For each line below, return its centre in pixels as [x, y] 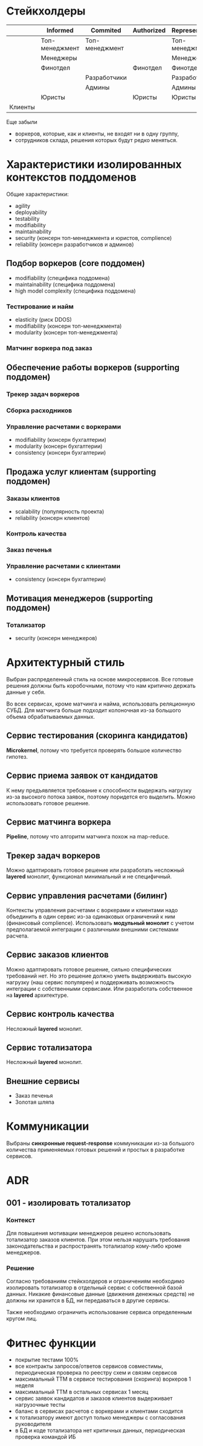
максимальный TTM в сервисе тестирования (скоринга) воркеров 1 [103, 1379]
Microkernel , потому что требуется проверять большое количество [94, 750]
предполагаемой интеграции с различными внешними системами [92, 929]
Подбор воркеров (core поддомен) [76, 263]
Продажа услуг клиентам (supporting [81, 472]
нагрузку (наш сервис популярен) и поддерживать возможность [90, 982]
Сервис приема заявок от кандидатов [82, 776]
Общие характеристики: [37, 194]
